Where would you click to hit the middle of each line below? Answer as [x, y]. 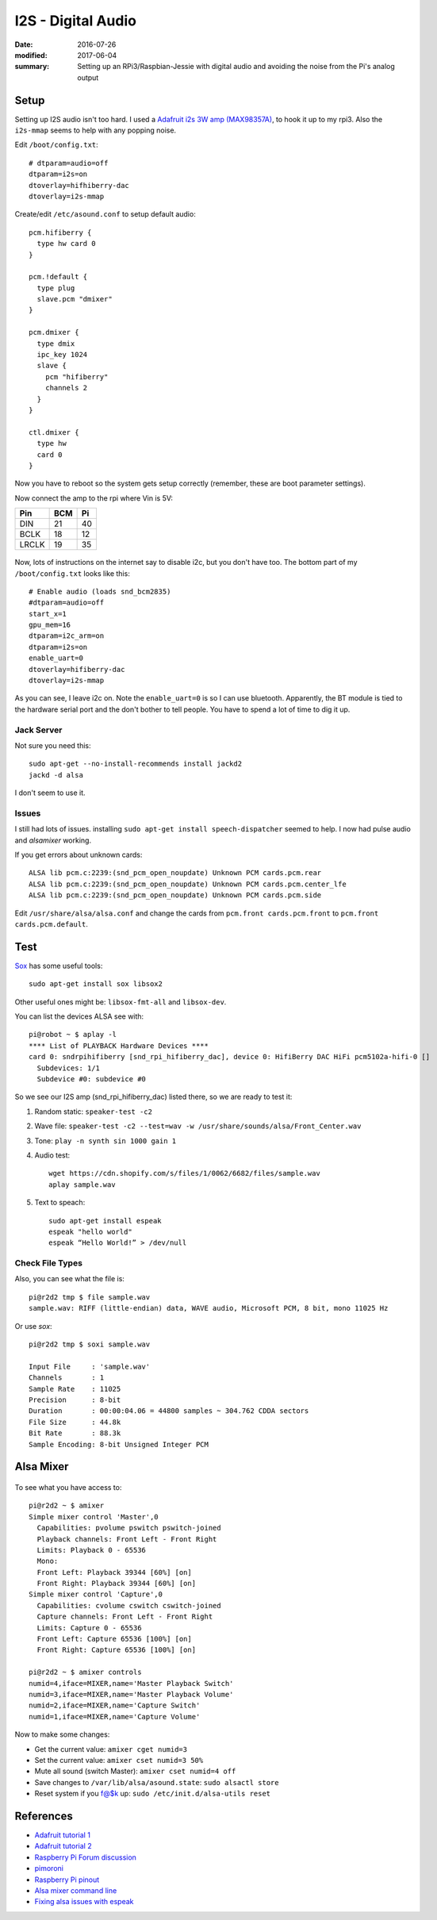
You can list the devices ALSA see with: [79, 1016]
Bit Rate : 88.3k [75, 1433]
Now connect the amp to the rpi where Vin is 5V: [94, 498]
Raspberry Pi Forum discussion [85, 1857]
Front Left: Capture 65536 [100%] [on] [114, 1639]
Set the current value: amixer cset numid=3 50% [119, 1760]
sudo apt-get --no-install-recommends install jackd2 [135, 764]
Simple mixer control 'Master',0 [94, 1517]
